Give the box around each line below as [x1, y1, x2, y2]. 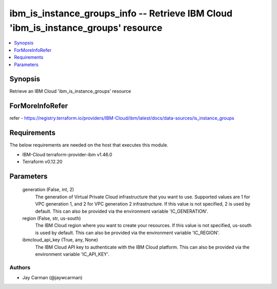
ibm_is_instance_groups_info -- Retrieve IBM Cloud [9, 8, 233, 19]
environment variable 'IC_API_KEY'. [35, 251, 110, 257]
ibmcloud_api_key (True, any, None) [22, 237, 98, 243]
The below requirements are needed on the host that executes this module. [9, 142, 169, 148]
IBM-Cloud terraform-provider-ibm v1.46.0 [22, 151, 112, 157]
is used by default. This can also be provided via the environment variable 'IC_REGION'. [35, 230, 220, 236]
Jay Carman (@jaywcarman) [22, 275, 83, 281]
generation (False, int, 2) [22, 187, 74, 193]
